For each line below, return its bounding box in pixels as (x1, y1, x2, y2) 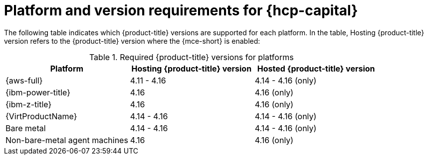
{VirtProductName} (5, 111, 77, 121)
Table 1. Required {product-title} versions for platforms (89, 52, 294, 62)
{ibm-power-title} (5, 87, 71, 97)
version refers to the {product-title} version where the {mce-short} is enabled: (4, 36, 260, 45)
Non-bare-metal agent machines (5, 135, 128, 145)
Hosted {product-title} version (257, 63, 375, 74)
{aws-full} (5, 75, 43, 85)
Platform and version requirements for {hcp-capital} (4, 2, 358, 19)
